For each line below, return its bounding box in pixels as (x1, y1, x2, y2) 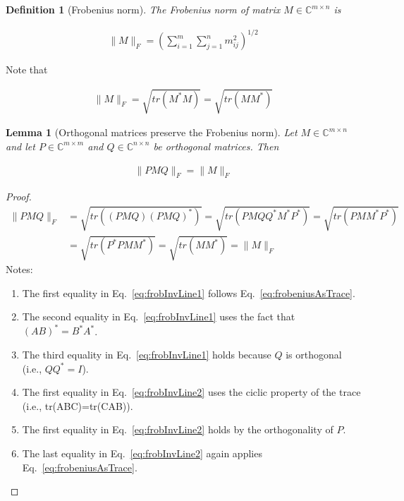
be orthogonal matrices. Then (153, 138, 279, 153)
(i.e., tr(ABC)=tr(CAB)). (22, 398, 133, 413)
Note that (6, 62, 48, 77)
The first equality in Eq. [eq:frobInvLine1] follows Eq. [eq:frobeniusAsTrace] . (22, 285, 355, 300)
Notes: (6, 262, 33, 277)
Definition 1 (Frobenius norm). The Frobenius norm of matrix (6, 2, 281, 16)
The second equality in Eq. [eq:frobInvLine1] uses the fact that (22, 309, 295, 324)
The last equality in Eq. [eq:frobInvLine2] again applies (22, 445, 262, 460)
